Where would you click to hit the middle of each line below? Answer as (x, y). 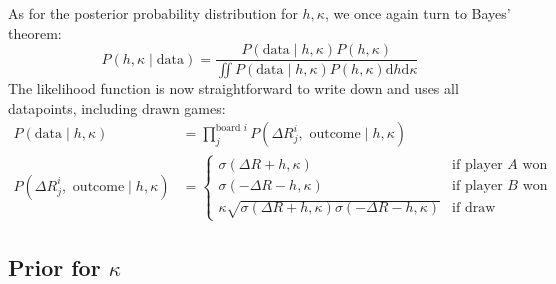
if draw (474, 208)
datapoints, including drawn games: (117, 107)
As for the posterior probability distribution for (153, 13)
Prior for (54, 266)
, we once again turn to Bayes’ (417, 13)
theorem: (35, 32)
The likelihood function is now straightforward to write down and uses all (233, 88)
